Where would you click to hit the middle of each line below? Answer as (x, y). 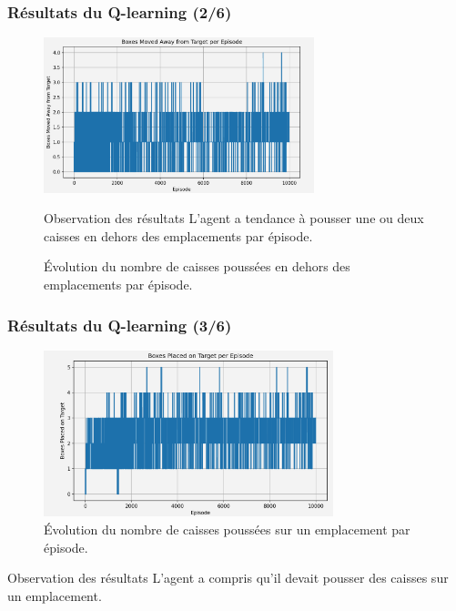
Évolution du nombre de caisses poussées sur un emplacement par (227, 530)
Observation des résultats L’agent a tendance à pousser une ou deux (234, 218)
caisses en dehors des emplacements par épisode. (178, 235)
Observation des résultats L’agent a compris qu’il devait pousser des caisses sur (228, 578)
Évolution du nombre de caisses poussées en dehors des (197, 266)
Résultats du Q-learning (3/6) (120, 325)
